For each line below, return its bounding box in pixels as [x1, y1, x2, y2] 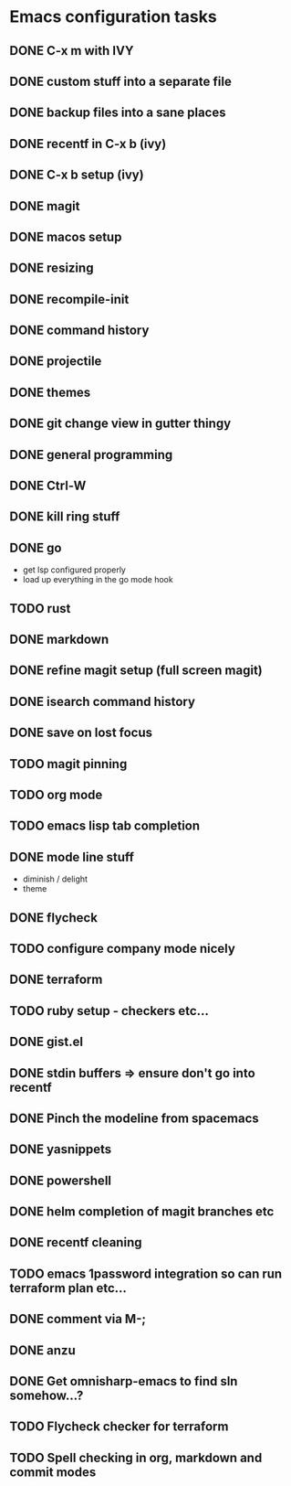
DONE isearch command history [9, 693, 196, 710]
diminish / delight [22, 873, 88, 884]
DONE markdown [9, 632, 109, 647]
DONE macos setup [9, 229, 122, 244]
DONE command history [9, 323, 150, 338]
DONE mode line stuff [9, 849, 135, 865]
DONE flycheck [9, 910, 99, 925]
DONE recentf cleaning [9, 1235, 142, 1250]
